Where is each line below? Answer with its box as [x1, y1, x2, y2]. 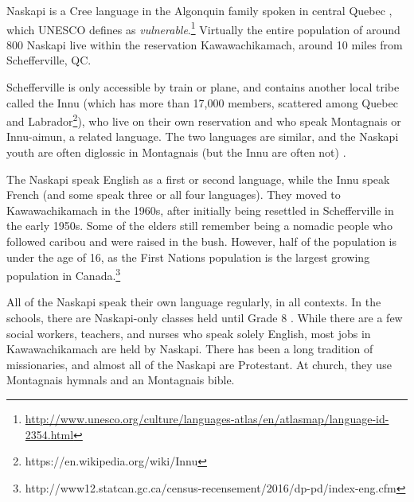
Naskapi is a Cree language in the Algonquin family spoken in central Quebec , [6, 2, 393, 18]
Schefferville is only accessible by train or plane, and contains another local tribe [6, 79, 400, 95]
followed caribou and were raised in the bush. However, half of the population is [6, 233, 397, 250]
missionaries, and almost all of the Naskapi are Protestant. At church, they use [6, 356, 392, 372]
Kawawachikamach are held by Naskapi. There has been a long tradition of [6, 341, 373, 357]
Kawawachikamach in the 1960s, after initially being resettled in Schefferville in [6, 201, 394, 218]
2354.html [25, 426, 74, 442]
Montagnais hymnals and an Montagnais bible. [6, 372, 235, 388]
